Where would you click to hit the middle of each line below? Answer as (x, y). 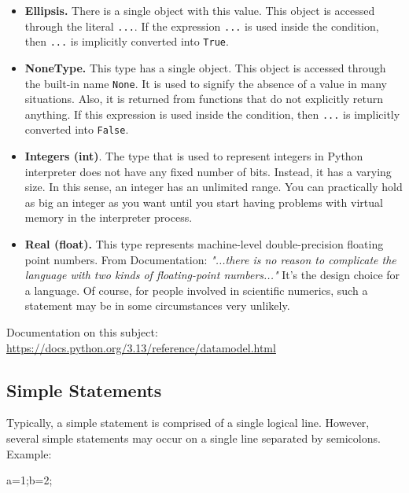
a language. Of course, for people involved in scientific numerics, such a (196, 290)
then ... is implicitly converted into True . (127, 41)
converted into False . (77, 129)
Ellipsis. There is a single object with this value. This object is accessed (200, 10)
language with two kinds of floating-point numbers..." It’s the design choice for (212, 275)
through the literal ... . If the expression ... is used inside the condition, (202, 26)
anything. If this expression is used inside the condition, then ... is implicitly (212, 114)
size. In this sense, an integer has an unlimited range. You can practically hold (214, 187)
